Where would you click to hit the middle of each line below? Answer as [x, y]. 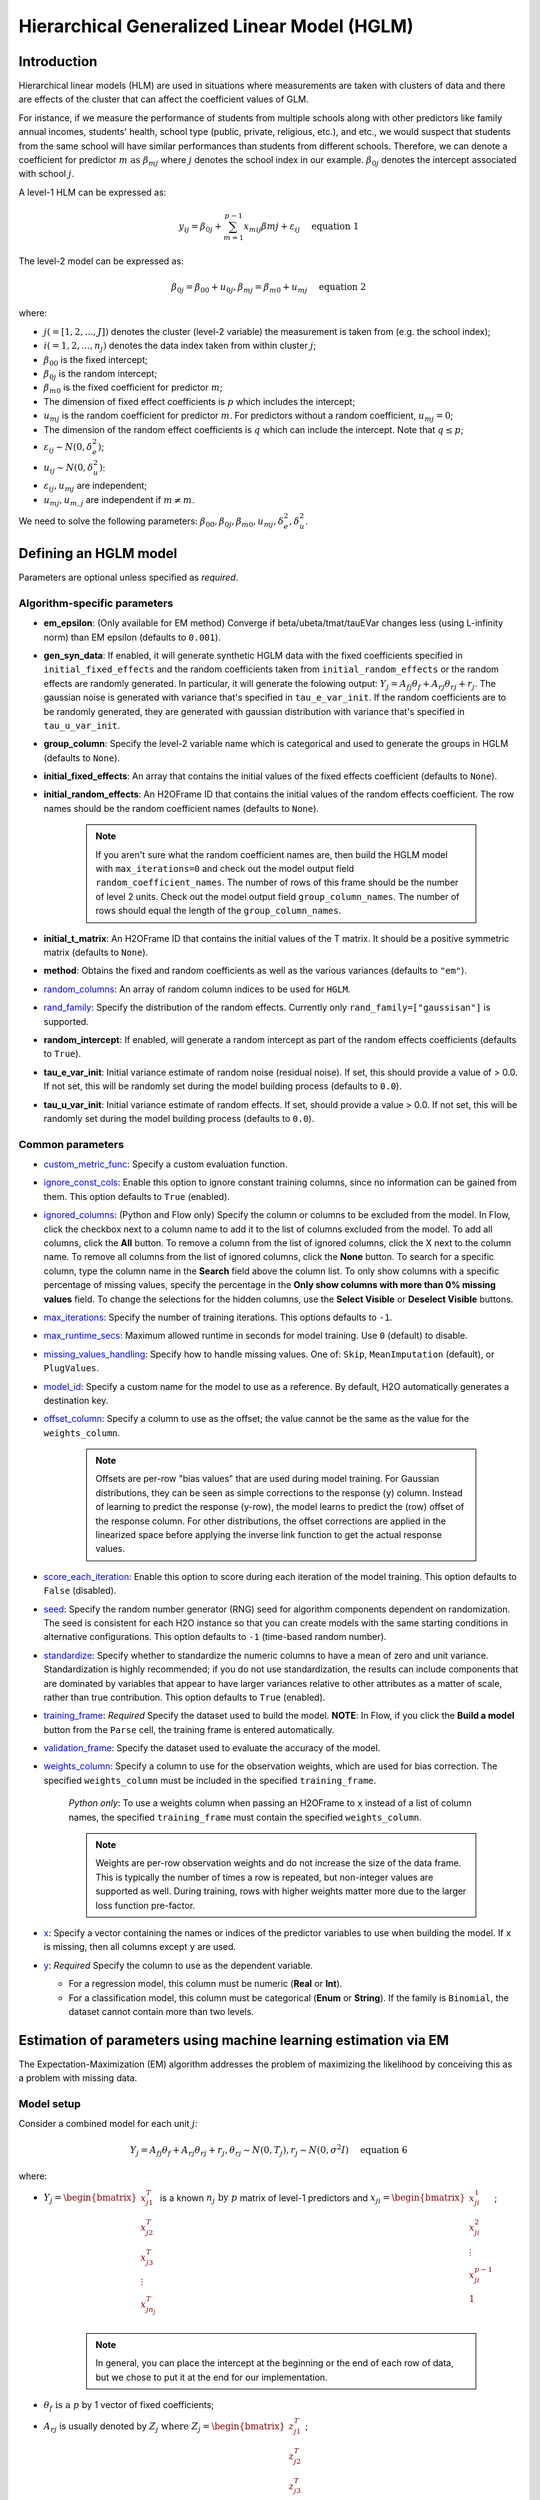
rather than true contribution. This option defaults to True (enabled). [184, 1697]
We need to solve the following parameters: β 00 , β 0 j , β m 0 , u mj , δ [151, 522]
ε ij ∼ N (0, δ [68, 448]
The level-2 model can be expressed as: [101, 261]
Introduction [58, 61]
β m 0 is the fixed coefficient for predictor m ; [133, 388]
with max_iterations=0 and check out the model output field [225, 869]
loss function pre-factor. [145, 1905]
